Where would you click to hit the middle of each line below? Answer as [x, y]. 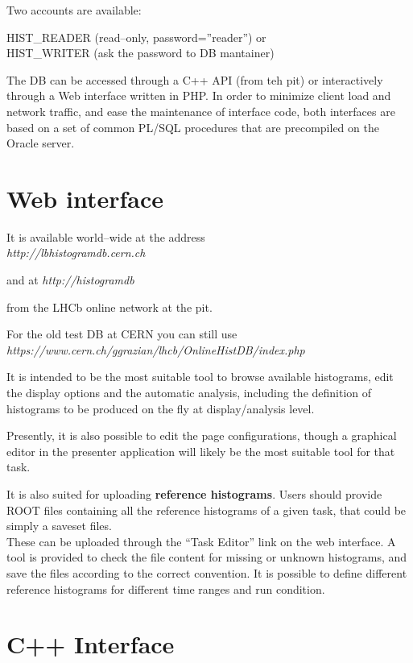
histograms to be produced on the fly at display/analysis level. [161, 408]
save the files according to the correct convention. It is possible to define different [207, 572]
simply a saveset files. [59, 526]
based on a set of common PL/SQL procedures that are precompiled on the [193, 127]
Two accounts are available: [74, 10]
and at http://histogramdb [70, 280]
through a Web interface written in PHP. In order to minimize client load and [199, 95]
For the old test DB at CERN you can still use [122, 334]
